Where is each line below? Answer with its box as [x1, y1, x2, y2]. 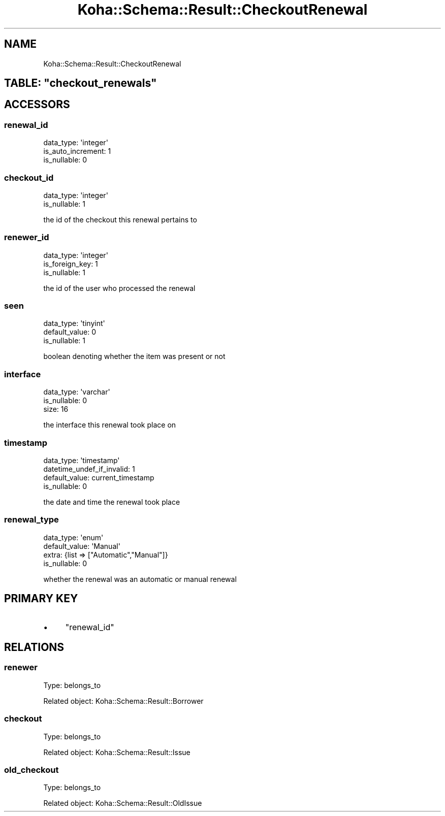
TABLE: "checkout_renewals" [4, 77, 157, 90]
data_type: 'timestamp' [43, 455, 120, 465]
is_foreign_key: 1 [43, 259, 98, 268]
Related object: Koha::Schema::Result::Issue [43, 747, 190, 757]
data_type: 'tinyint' [43, 319, 105, 328]
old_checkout [4, 764, 59, 775]
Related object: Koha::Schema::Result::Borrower [43, 696, 204, 705]
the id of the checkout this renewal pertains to [43, 215, 197, 224]
